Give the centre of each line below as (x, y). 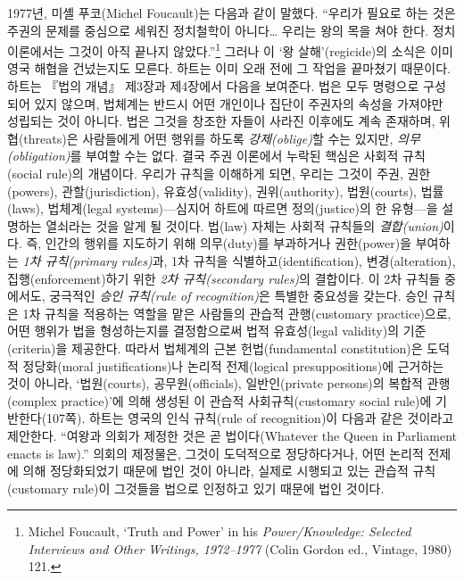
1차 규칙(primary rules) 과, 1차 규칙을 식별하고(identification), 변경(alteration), (239, 260)
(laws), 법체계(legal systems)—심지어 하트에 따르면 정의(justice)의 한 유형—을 (223, 208)
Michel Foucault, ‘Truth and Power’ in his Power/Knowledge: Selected (220, 531)
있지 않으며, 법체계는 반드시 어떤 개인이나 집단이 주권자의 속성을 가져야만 (239, 103)
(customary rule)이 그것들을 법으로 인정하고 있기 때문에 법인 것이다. (196, 488)
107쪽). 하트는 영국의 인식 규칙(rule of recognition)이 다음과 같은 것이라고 (250, 418)
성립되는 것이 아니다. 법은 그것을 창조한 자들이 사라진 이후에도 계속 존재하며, (221, 121)
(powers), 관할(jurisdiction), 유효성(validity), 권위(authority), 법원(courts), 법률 (226, 191)
